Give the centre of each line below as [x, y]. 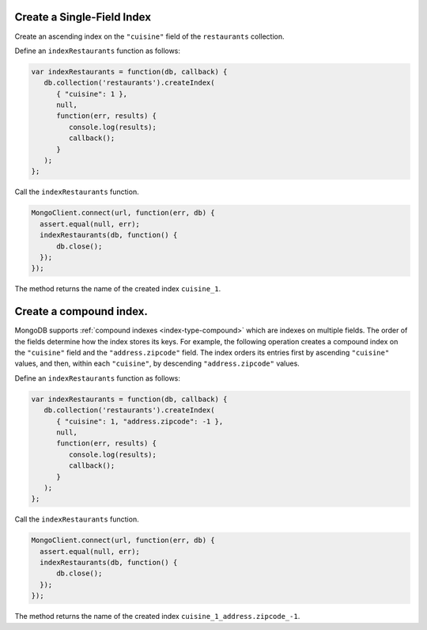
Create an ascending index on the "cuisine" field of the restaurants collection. [149, 36]
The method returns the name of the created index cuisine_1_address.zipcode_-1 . [157, 617]
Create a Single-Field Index [83, 17]
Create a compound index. [81, 311]
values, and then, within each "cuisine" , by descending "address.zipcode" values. [157, 363]
